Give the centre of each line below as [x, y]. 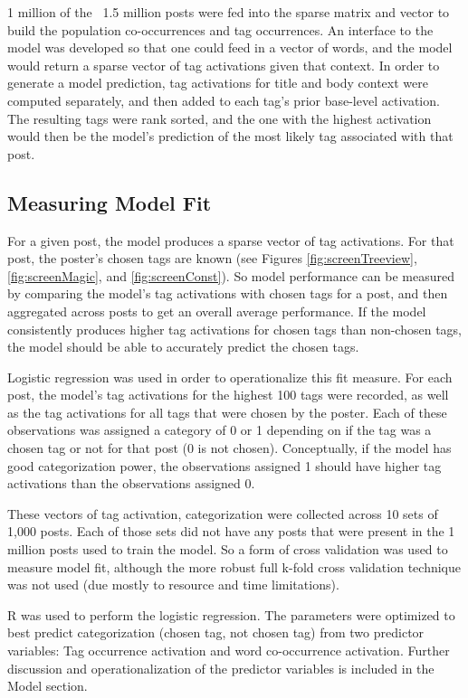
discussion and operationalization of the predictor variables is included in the [221, 668]
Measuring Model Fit [110, 202]
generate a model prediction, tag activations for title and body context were [218, 83]
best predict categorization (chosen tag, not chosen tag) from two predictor [216, 632]
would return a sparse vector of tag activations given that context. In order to [224, 65]
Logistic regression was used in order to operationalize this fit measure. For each [230, 377]
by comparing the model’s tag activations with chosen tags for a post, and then [228, 293]
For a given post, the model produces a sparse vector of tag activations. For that [231, 240]
